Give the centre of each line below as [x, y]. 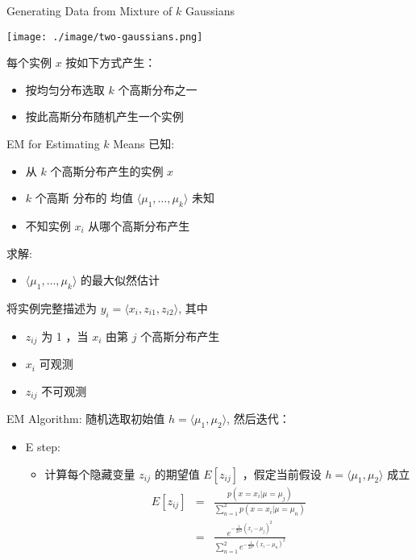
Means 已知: [144, 144]
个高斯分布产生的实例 [107, 170]
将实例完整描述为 [52, 308]
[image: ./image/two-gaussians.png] [105, 37]
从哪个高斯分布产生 [139, 226]
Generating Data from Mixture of [89, 10]
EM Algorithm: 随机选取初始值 [86, 419]
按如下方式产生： [111, 62]
